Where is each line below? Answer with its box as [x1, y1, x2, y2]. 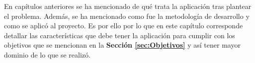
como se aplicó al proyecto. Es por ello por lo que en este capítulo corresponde [4, 20, 243, 31]
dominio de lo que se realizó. [4, 49, 90, 60]
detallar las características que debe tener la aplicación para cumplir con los [4, 30, 235, 40]
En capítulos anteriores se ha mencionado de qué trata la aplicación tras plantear [4, 1, 252, 11]
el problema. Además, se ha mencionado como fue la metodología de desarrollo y [4, 10, 250, 21]
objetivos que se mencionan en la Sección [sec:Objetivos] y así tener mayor [4, 40, 241, 50]
